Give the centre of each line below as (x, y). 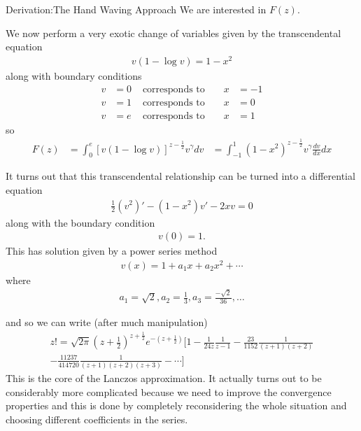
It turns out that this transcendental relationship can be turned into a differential (180, 176)
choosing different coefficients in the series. (97, 419)
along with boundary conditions (74, 75)
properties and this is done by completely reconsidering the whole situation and (176, 405)
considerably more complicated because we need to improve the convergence (169, 391)
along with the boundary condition (80, 222)
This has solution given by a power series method (112, 251)
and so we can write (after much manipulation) (107, 322)
